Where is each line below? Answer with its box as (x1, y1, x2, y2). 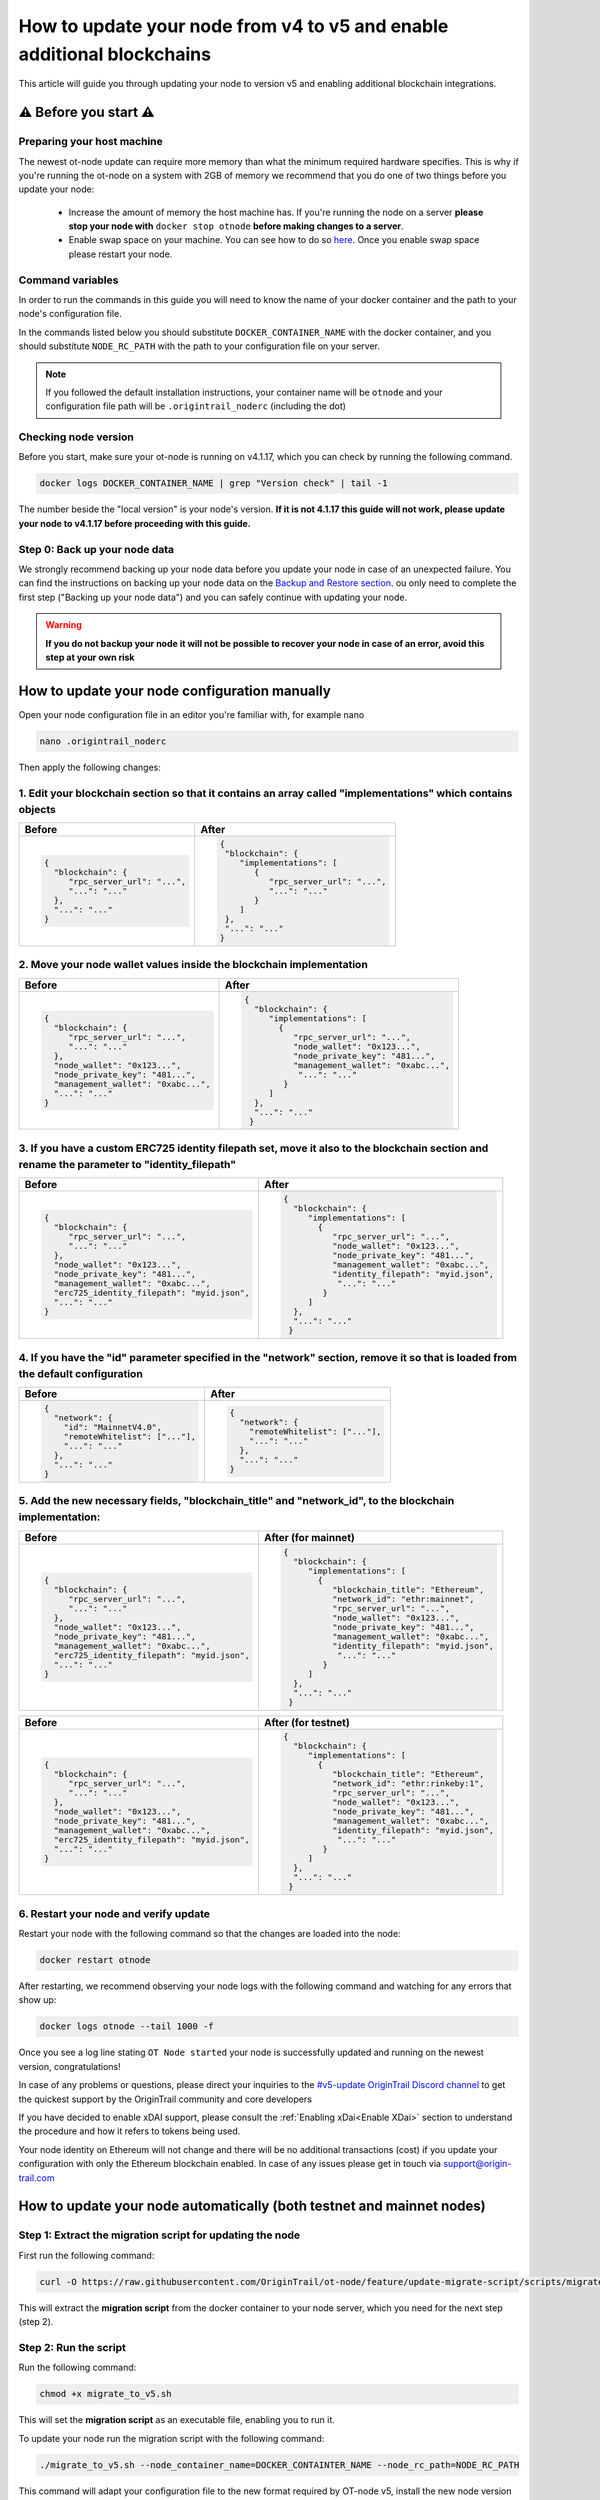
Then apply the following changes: (18, 761, 162, 773)
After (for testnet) (263, 1715, 350, 1729)
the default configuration (18, 1366, 144, 1380)
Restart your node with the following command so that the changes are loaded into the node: (18, 1928, 401, 1940)
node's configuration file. (18, 308, 122, 320)
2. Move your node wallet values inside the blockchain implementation (18, 958, 369, 972)
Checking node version (18, 430, 134, 444)
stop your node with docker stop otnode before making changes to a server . (68, 220, 404, 232)
